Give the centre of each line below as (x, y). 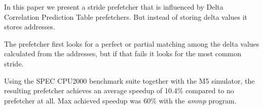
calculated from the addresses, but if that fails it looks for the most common (123, 53)
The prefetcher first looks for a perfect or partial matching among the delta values (132, 43)
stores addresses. (30, 27)
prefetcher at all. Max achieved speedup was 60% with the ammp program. (120, 100)
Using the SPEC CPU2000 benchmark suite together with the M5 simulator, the (129, 80)
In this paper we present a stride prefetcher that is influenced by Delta (114, 7)
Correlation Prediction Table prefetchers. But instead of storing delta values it (126, 16)
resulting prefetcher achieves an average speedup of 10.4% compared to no (119, 90)
